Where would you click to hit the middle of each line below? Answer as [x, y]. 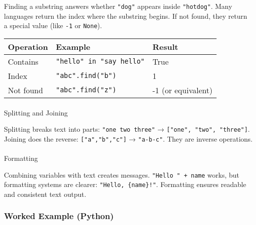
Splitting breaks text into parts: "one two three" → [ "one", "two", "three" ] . [127, 129]
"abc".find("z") [86, 90]
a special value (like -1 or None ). [53, 25]
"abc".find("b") [86, 76]
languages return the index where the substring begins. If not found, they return [126, 16]
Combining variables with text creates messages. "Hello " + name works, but [122, 174]
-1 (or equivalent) [183, 90]
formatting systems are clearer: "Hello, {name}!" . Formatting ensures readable [125, 184]
